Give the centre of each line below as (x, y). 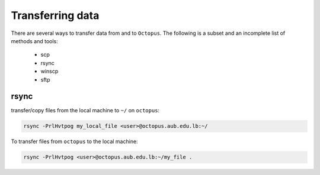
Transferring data (55, 15)
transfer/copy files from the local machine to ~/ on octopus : (85, 111)
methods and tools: (35, 41)
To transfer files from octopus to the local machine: (75, 141)
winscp (49, 72)
